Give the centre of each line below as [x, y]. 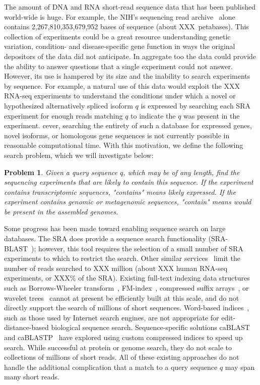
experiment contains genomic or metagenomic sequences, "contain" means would [128, 202]
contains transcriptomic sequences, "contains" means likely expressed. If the [120, 191]
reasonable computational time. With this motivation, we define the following [124, 145]
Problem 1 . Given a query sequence [61, 172]
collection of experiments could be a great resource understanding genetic [117, 36]
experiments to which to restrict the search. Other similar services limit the [122, 258]
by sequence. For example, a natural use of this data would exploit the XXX [122, 86]
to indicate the [153, 115]
